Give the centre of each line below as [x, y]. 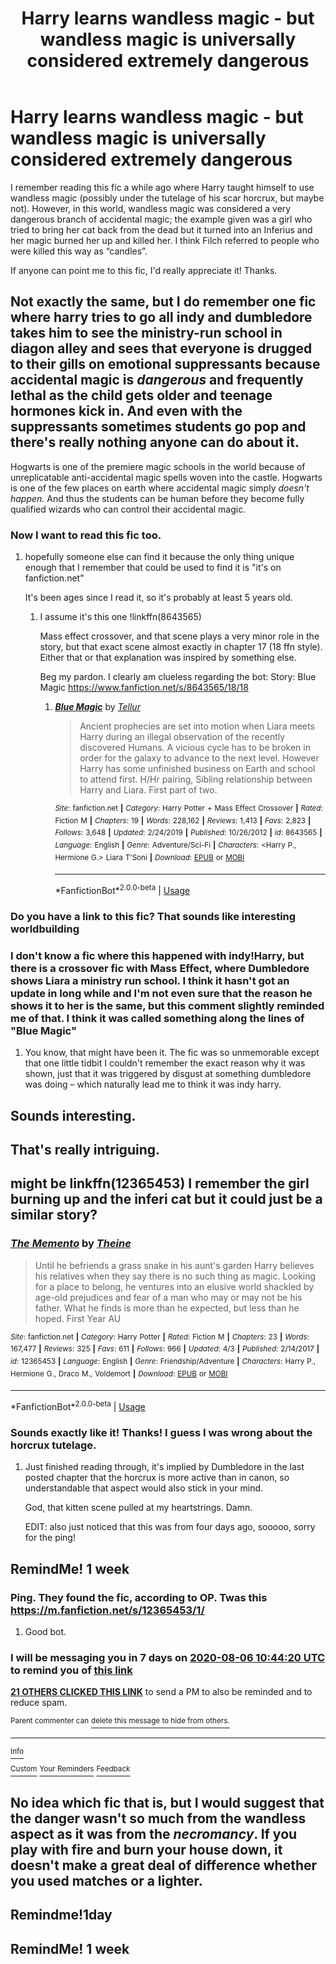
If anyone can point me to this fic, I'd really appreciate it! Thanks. [144, 270]
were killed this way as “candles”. [79, 251]
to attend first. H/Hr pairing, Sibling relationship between [196, 779]
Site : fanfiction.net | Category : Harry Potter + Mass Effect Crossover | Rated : [188, 808]
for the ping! [50, 1538]
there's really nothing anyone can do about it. [155, 442]
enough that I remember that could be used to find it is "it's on [153, 568]
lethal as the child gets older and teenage [141, 395]
